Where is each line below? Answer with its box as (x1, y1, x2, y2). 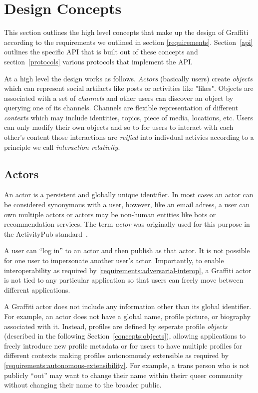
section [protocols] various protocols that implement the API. (4, 56, 193, 66)
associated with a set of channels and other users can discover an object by (4, 92, 234, 103)
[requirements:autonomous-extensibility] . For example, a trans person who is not (4, 360, 250, 370)
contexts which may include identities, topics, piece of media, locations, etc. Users (4, 112, 254, 122)
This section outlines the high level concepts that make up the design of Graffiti (4, 27, 249, 37)
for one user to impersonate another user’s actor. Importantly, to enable (4, 255, 224, 266)
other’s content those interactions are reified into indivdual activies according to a (4, 132, 254, 142)
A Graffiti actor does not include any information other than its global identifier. (4, 301, 252, 312)
